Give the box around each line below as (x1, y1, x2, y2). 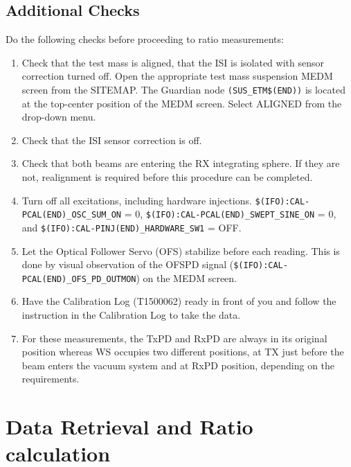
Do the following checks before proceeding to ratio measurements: (6, 32, 284, 46)
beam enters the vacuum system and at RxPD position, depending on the (21, 358, 335, 372)
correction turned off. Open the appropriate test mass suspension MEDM (21, 69, 333, 83)
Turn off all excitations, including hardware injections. (21, 193, 252, 207)
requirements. (21, 371, 80, 386)
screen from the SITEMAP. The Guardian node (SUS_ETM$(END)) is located (21, 82, 345, 96)
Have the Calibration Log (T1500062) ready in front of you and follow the (21, 294, 336, 308)
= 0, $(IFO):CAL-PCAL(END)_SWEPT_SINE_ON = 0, (124, 206, 336, 221)
